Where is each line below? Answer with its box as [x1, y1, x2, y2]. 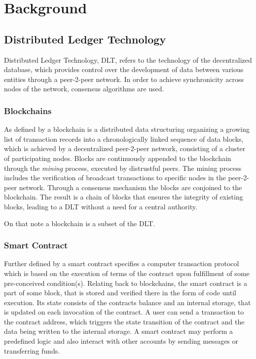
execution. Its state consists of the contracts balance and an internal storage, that [4, 297, 251, 307]
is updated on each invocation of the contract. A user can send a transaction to [4, 307, 244, 317]
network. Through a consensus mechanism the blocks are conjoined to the [19, 182, 242, 192]
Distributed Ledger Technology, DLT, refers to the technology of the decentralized [4, 54, 252, 65]
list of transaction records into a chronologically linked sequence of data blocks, [4, 133, 244, 144]
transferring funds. [4, 345, 60, 356]
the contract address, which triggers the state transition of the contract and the [4, 316, 245, 326]
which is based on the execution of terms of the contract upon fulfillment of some [4, 268, 250, 278]
